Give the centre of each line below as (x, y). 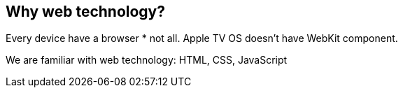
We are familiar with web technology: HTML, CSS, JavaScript (147, 60)
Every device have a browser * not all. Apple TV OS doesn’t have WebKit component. (202, 38)
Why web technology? (86, 12)
